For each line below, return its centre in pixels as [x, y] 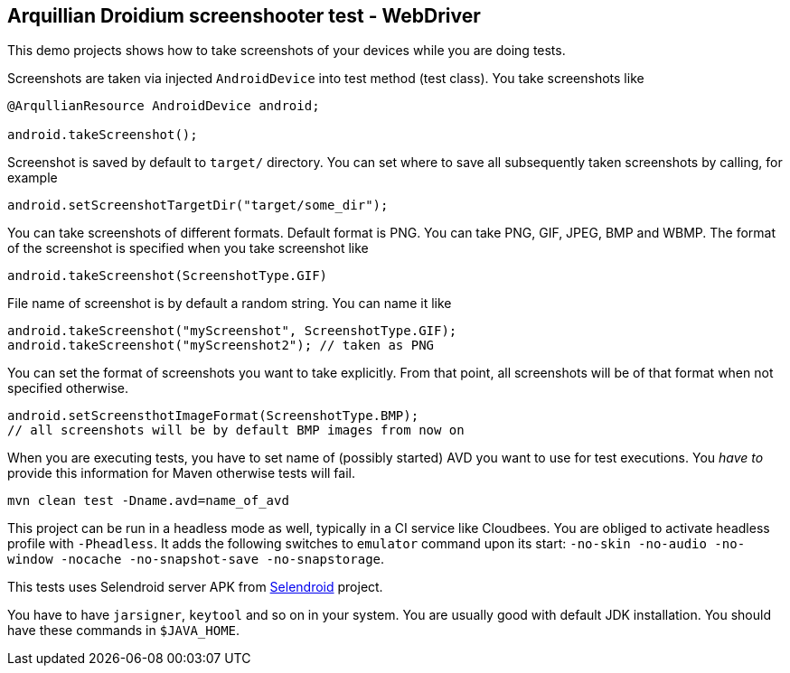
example [33, 178]
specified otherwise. [68, 388]
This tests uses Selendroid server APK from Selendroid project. [195, 587]
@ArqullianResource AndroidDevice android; [164, 106]
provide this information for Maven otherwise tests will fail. [182, 473]
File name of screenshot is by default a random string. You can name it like [230, 304]
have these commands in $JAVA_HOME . [124, 631]
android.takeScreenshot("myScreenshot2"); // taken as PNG [221, 346]
